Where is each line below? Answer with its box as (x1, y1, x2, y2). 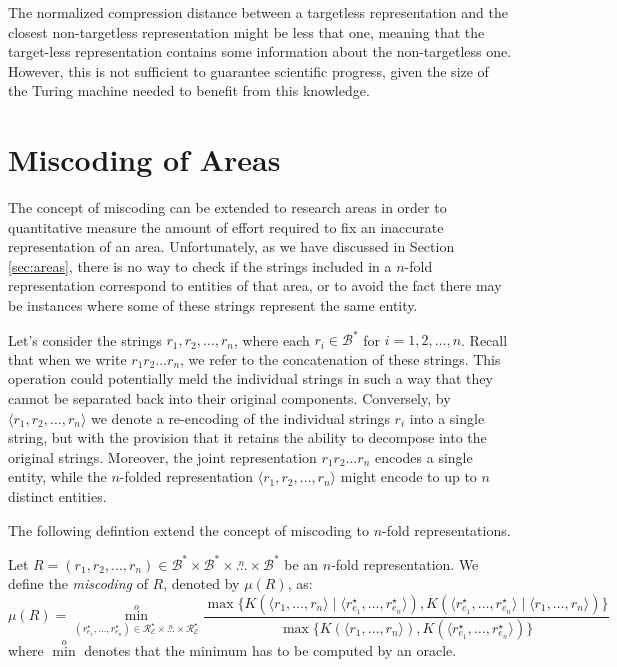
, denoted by (163, 573, 240, 594)
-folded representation (119, 466, 254, 487)
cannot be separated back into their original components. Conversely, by (8, 387, 451, 408)
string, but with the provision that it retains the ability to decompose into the (8, 427, 487, 448)
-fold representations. (382, 519, 511, 540)
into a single (409, 407, 485, 428)
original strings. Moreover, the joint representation (8, 446, 317, 467)
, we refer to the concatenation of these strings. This (180, 348, 501, 369)
